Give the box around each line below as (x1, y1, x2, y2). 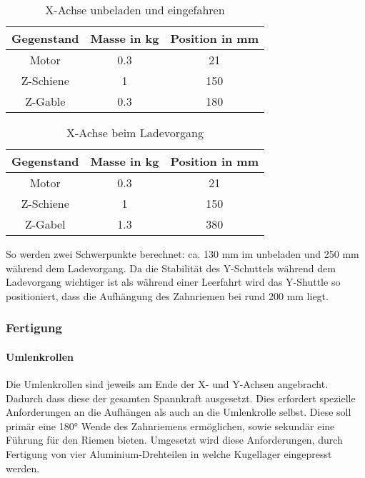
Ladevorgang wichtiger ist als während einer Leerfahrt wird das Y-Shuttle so (6, 274, 341, 289)
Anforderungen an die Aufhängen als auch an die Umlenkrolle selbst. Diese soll (6, 404, 351, 419)
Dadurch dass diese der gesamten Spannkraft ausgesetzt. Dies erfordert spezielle (6, 390, 356, 405)
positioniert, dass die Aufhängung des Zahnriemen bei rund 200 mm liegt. (6, 288, 329, 303)
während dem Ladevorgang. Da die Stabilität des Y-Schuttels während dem (6, 260, 336, 275)
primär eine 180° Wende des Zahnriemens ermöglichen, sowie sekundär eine (6, 418, 335, 433)
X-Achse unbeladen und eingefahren (45, 1, 225, 18)
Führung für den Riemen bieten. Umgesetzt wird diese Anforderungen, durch (6, 432, 343, 447)
